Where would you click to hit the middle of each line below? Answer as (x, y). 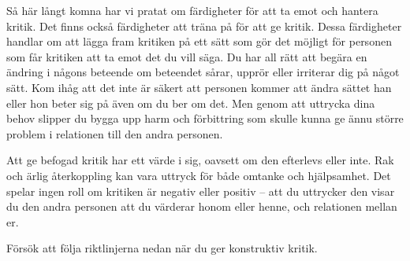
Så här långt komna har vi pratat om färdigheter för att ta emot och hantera (192, 10)
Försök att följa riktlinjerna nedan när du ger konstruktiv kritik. (162, 248)
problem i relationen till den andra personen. (115, 133)
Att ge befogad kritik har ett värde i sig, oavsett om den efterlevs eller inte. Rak (200, 160)
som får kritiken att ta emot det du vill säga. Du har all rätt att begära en (187, 56)
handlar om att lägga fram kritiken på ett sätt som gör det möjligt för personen (199, 41)
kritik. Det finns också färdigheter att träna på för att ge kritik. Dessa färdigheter (204, 26)
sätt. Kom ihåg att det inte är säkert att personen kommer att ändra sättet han (199, 87)
